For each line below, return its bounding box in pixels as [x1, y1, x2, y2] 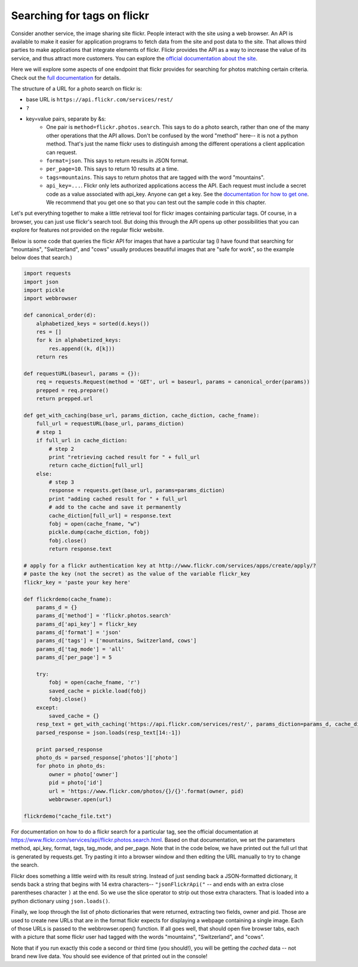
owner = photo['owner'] [48, 771, 119, 778]
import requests [23, 270, 72, 277]
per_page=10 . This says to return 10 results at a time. [46, 165, 179, 172]
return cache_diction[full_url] [48, 462, 143, 469]
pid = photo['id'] [48, 779, 103, 786]
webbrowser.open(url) [48, 796, 112, 802]
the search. [11, 861, 39, 869]
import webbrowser [23, 295, 78, 302]
